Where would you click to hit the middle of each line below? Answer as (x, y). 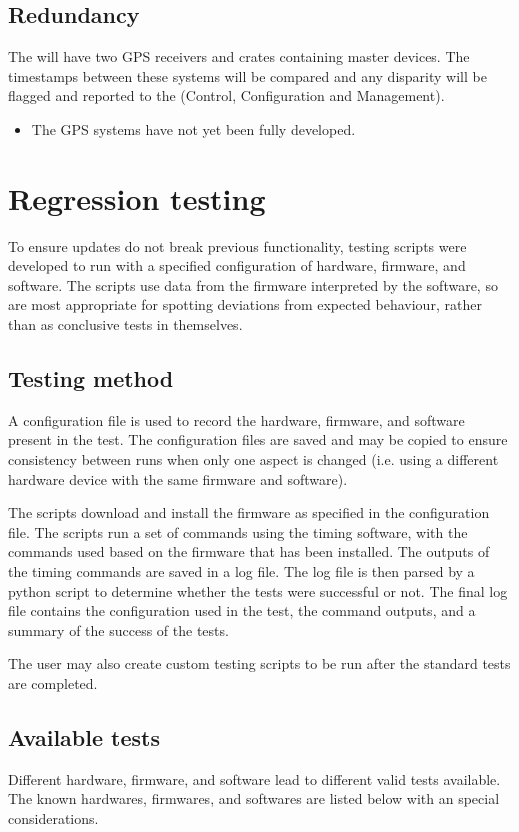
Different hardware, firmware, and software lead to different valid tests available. (254, 778)
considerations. (53, 817)
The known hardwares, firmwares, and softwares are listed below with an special (254, 798)
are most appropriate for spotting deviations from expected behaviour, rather (245, 304)
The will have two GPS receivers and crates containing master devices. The (239, 56)
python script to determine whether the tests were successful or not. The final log (258, 590)
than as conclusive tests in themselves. (125, 324)
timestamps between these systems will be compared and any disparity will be (247, 75)
